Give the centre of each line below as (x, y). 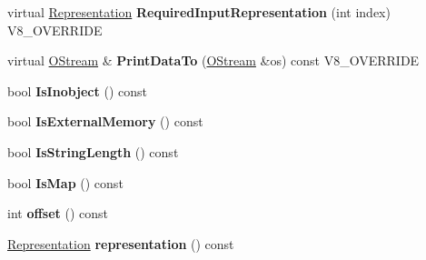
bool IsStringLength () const (93, 151)
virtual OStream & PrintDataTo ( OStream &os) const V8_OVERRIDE (213, 60)
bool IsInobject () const (77, 90)
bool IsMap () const (65, 182)
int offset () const (58, 213)
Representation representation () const (121, 243)
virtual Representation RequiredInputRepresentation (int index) (199, 12)
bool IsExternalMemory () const (105, 121)
